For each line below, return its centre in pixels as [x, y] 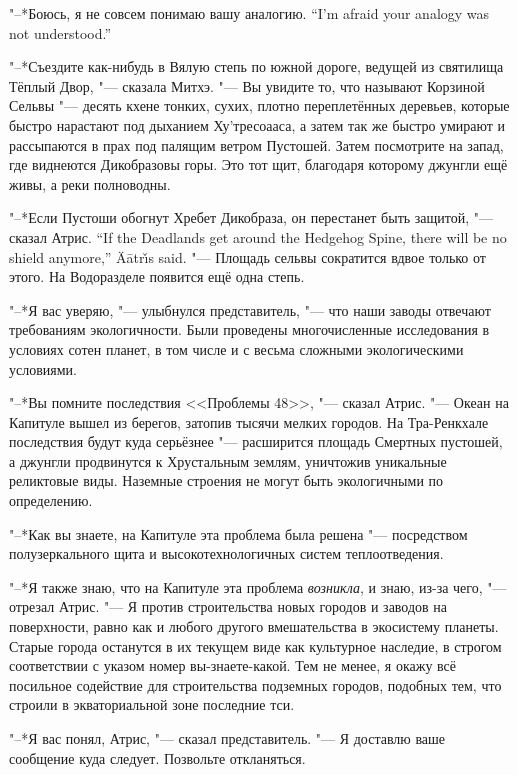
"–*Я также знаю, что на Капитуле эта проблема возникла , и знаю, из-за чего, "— [258, 586]
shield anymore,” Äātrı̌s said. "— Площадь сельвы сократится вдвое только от [247, 256]
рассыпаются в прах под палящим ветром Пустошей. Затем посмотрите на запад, [256, 144]
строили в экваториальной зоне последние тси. [152, 704]
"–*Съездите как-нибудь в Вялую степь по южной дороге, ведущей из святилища [256, 66]
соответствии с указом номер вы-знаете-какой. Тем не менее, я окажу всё [233, 665]
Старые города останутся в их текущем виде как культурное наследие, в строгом [255, 645]
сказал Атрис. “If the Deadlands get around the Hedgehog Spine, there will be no [258, 236]
